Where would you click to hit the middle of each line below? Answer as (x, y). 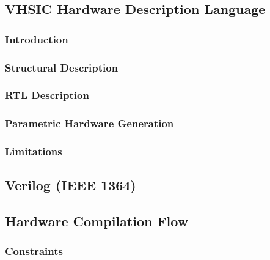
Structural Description (62, 67)
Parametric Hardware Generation (89, 123)
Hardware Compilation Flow (97, 221)
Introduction (37, 39)
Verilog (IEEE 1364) (71, 185)
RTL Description (47, 95)
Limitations (34, 151)
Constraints (34, 251)
